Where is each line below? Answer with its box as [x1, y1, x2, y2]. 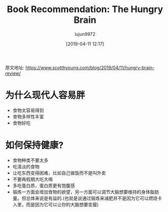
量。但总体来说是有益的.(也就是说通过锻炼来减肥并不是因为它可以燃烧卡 [12, 195, 162, 201]
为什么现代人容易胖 [5, 90, 86, 101]
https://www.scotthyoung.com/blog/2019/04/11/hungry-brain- [25, 64, 155, 70]
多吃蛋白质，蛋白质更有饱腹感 [12, 182, 75, 188]
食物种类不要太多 [12, 157, 49, 163]
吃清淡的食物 [12, 163, 39, 169]
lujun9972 [74, 31, 96, 37]
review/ [5, 70, 21, 76]
